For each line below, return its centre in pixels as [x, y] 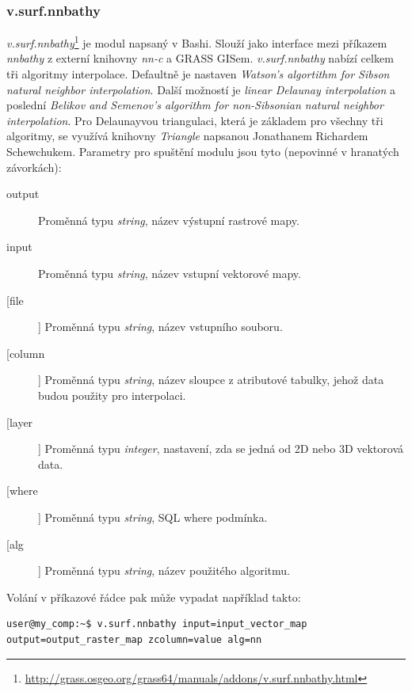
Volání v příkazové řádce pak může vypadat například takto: [154, 597]
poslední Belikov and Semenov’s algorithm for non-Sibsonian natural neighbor [195, 105]
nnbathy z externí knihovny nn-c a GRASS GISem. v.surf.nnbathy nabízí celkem [200, 58]
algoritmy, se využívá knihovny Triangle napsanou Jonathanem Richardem [187, 136]
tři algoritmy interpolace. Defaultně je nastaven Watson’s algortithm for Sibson [198, 74]
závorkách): [34, 167]
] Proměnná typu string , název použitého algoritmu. [164, 570]
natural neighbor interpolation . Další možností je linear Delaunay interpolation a [201, 89]
